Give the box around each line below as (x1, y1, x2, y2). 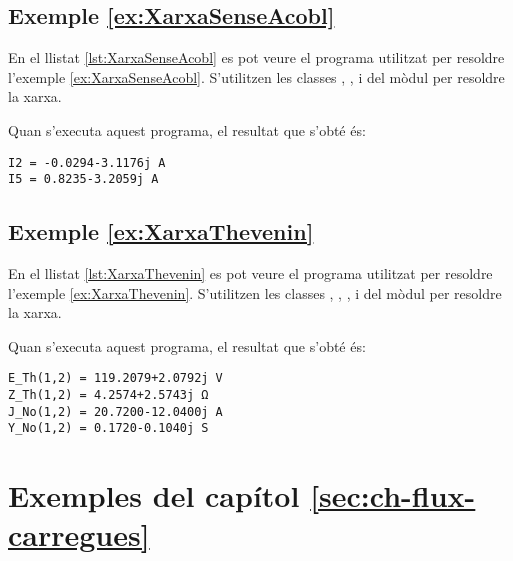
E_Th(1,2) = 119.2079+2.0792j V (8, 371, 223, 386)
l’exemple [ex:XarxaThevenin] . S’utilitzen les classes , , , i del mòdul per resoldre (8, 282, 502, 303)
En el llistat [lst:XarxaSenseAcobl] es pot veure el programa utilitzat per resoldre (8, 47, 505, 68)
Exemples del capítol (8, 475, 300, 516)
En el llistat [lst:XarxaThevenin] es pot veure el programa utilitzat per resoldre (8, 263, 493, 284)
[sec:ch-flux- (310, 475, 476, 516)
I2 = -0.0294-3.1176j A (8, 155, 166, 170)
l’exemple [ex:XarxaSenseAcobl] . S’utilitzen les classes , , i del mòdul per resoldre (8, 66, 505, 87)
